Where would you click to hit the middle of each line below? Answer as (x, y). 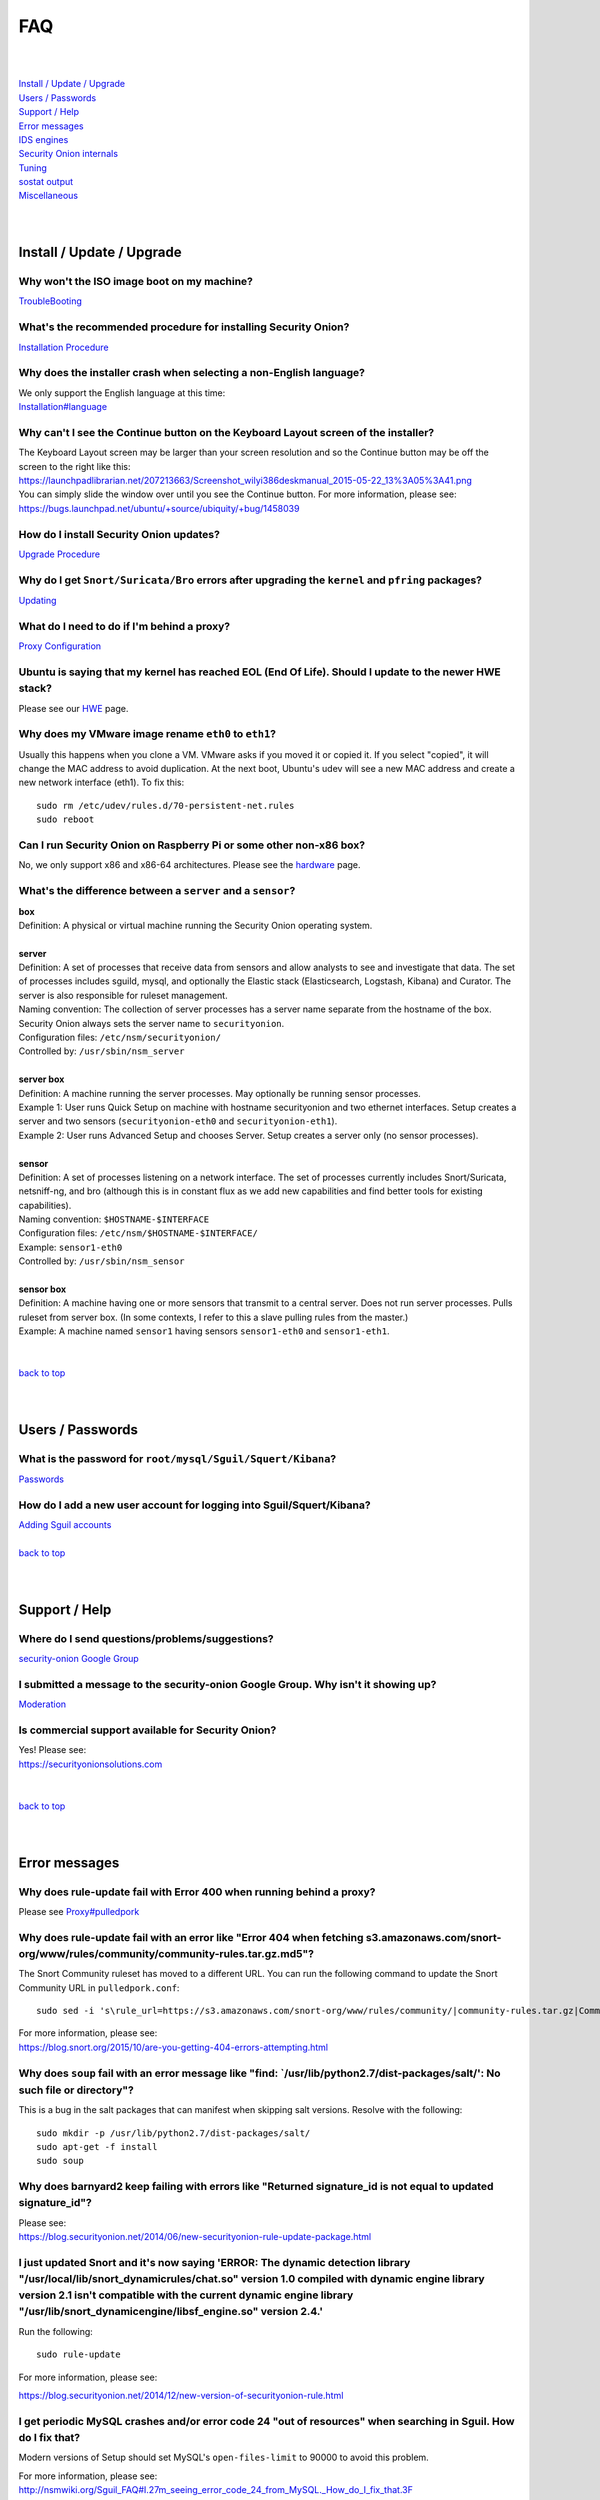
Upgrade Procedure (59, 554)
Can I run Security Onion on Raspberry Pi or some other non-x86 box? (191, 845)
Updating (37, 601)
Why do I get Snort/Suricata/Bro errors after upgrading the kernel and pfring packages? (250, 580)
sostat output (46, 182)
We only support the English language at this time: (122, 392)
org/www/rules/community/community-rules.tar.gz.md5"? (166, 1953)
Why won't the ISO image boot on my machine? (136, 282)
